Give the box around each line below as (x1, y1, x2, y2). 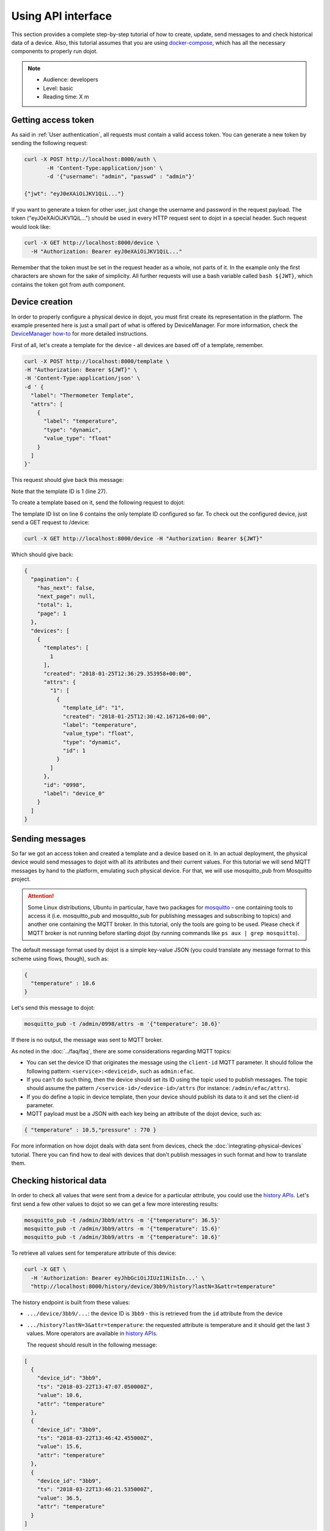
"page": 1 (37, 610, 67, 617)
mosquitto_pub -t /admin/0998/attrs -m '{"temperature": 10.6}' (24, 1020, 221, 1028)
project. (11, 875, 31, 882)
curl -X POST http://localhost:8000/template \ (24, 358, 169, 364)
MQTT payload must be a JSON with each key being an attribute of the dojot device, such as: (26, 1110, 262, 1118)
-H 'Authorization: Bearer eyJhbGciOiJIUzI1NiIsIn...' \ (31, 1274, 205, 1281)
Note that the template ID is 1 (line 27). (11, 487, 108, 495)
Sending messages (11, 833, 86, 844)
